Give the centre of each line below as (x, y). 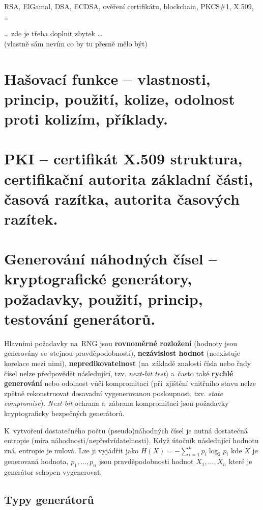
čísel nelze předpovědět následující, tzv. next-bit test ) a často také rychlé (119, 373)
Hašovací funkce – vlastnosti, (107, 78)
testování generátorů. (80, 318)
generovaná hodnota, (36, 461)
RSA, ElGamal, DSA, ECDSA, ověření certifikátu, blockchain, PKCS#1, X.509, (129, 6)
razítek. (31, 218)
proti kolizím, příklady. (86, 118)
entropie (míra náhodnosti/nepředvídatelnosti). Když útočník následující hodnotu (131, 440)
